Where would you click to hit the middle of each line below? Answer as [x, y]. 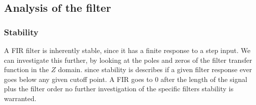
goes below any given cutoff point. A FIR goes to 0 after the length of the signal [126, 79]
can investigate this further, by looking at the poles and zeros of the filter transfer [128, 60]
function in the [26, 69]
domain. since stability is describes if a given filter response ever [155, 69]
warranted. [20, 98]
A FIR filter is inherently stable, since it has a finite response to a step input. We [127, 50]
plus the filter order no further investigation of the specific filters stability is [119, 89]
